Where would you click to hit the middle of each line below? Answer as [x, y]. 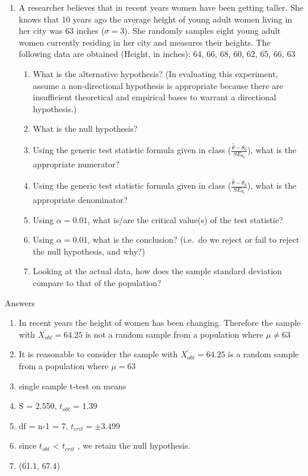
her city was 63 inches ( [61, 31]
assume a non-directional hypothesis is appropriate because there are [158, 85]
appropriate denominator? [80, 199]
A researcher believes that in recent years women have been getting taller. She [161, 7]
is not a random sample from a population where [174, 334]
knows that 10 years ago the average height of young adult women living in [155, 19]
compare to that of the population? [97, 282]
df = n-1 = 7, [43, 425]
